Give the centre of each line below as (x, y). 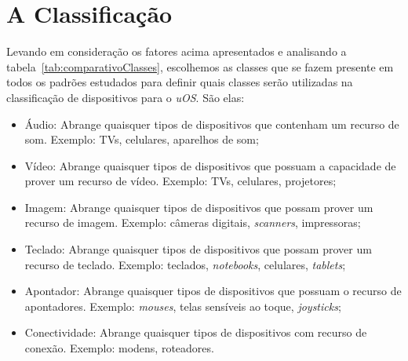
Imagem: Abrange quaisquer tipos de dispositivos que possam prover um (199, 207)
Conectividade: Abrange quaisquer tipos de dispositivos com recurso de (196, 332)
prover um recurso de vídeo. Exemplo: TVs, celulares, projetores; (180, 181)
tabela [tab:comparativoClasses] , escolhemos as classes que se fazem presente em (200, 66)
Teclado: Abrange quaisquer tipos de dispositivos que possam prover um (198, 249)
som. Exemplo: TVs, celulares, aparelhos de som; (142, 139)
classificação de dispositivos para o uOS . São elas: (126, 97)
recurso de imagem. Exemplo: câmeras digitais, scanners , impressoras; (193, 222)
